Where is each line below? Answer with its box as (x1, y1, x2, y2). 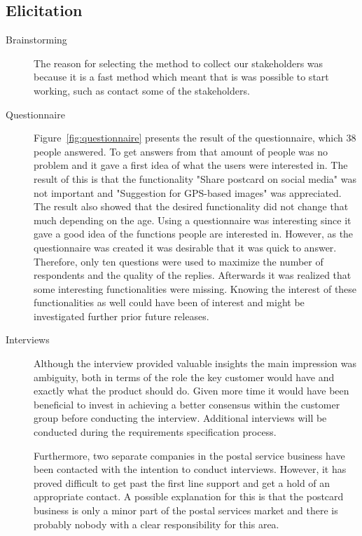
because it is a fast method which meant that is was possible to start (34, 69, 329, 84)
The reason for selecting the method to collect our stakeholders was (34, 55, 323, 70)
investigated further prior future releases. (34, 308, 209, 323)
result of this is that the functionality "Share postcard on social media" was (34, 171, 357, 186)
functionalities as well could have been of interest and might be (34, 295, 305, 310)
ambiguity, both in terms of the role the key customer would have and (34, 369, 335, 384)
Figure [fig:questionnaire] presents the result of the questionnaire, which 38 (34, 130, 356, 145)
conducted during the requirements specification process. (34, 425, 277, 439)
